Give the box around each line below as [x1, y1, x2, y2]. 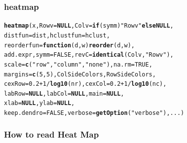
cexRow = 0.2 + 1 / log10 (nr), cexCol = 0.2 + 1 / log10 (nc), [4, 80, 167, 88]
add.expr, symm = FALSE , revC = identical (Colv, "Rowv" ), [4, 51, 174, 59]
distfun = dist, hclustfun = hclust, [4, 32, 110, 39]
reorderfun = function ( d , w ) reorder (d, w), [4, 41, 135, 49]
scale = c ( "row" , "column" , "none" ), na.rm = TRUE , [4, 61, 152, 68]
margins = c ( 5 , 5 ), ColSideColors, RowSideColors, [4, 71, 156, 78]
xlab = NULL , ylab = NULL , [4, 100, 75, 107]
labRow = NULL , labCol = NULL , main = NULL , [4, 90, 124, 97]
